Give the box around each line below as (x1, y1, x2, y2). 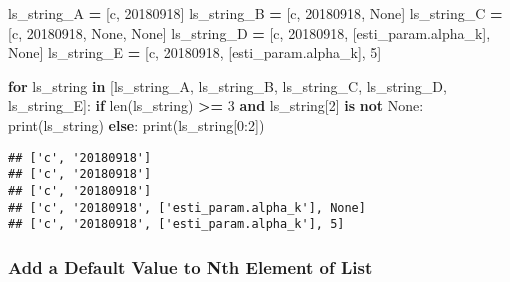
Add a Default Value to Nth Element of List (8, 254, 373, 279)
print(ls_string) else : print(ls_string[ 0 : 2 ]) (8, 114, 265, 135)
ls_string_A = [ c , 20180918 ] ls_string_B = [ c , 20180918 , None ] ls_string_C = (8, 3, 503, 23)
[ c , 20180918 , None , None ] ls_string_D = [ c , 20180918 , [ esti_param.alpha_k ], (8, 22, 491, 43)
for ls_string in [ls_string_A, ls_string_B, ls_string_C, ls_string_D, (8, 75, 447, 96)
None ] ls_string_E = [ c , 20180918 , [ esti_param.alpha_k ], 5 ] (8, 42, 382, 63)
